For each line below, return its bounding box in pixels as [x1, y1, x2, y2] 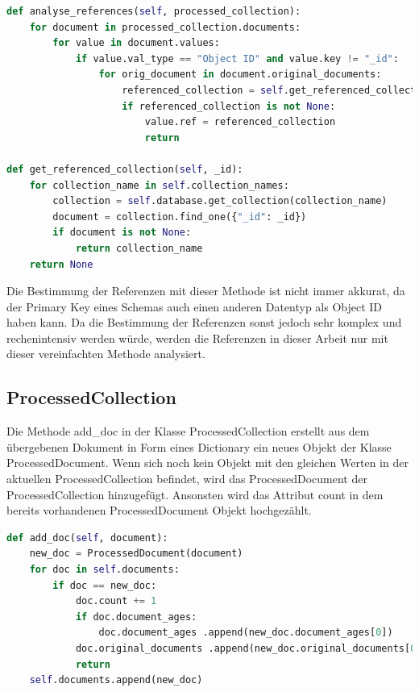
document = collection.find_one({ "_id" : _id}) [52, 211, 307, 223]
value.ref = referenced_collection [144, 116, 336, 128]
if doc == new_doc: [52, 579, 157, 591]
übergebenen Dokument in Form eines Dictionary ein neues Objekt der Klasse [6, 438, 392, 455]
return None [29, 258, 93, 270]
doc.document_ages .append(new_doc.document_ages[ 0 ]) [98, 627, 393, 639]
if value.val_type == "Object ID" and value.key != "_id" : [75, 52, 399, 65]
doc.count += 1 [75, 595, 157, 607]
